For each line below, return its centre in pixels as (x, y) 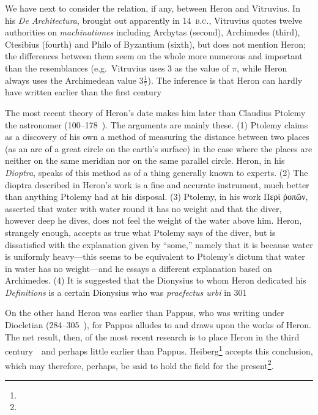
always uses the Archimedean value (71, 80)
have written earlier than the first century (83, 92)
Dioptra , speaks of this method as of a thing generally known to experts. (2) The (157, 172)
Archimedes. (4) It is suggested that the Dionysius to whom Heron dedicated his (156, 280)
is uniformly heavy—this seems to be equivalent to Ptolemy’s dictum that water (155, 256)
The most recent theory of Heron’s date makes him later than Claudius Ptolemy (155, 112)
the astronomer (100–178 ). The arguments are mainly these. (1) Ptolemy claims (157, 124)
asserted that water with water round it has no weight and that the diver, (143, 208)
